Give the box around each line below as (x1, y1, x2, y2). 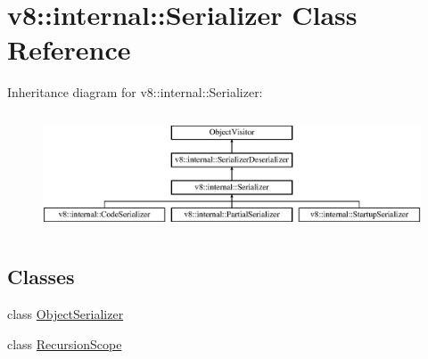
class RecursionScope (7, 334, 122, 353)
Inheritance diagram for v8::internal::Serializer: (7, 83, 263, 102)
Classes (7, 263, 75, 290)
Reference (7, 31, 131, 68)
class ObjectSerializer (7, 305, 124, 323)
